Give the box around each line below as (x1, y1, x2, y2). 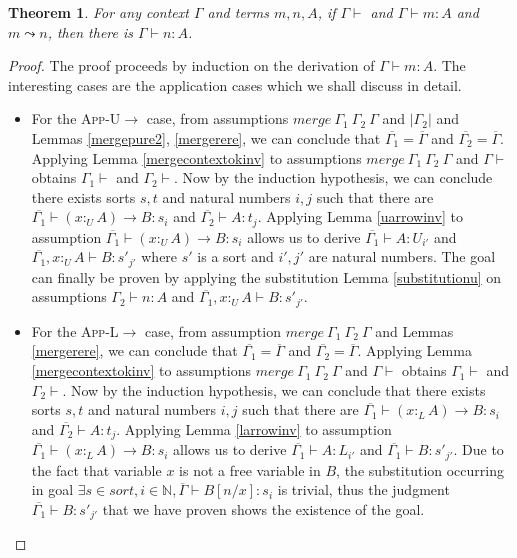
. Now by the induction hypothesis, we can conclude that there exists (62, 379, 486, 400)
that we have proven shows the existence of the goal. (102, 498, 425, 519)
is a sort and (197, 246, 274, 267)
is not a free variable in (179, 459, 321, 480)
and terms (207, 2, 269, 22)
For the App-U (31, 108, 121, 129)
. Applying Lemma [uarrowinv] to (257, 206, 463, 227)
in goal (31, 479, 74, 500)
